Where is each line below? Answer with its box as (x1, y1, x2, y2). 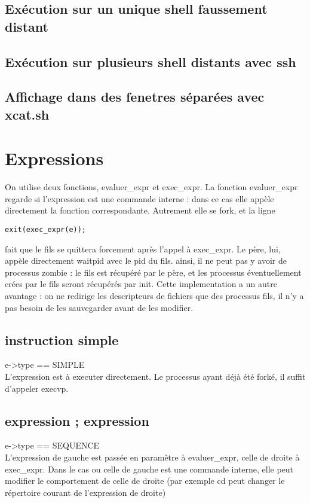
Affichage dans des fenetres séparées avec (5, 87, 265, 106)
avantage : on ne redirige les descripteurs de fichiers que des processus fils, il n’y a (5, 289, 304, 302)
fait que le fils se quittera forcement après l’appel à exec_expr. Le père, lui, (5, 242, 281, 255)
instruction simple (5, 330, 119, 349)
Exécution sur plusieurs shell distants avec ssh (5, 52, 296, 71)
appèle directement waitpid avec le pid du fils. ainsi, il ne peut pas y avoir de (5, 254, 287, 267)
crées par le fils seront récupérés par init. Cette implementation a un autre (5, 278, 277, 290)
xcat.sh (5, 105, 50, 123)
